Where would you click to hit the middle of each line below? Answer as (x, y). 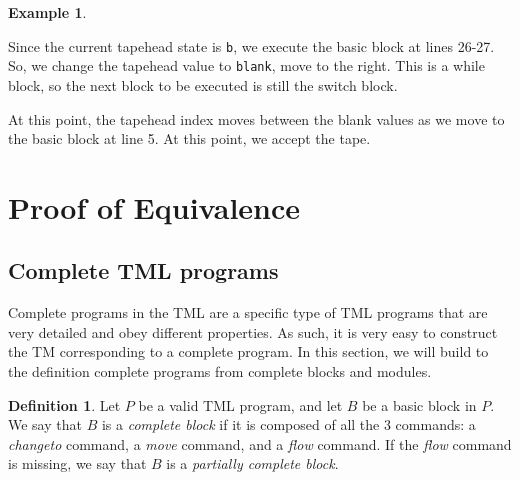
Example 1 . (47, 12)
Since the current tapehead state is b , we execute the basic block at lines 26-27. (251, 45)
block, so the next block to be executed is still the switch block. (203, 84)
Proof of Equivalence (154, 206)
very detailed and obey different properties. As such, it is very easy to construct (253, 331)
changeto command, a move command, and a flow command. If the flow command (260, 443)
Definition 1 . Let (64, 404)
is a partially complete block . (252, 463)
